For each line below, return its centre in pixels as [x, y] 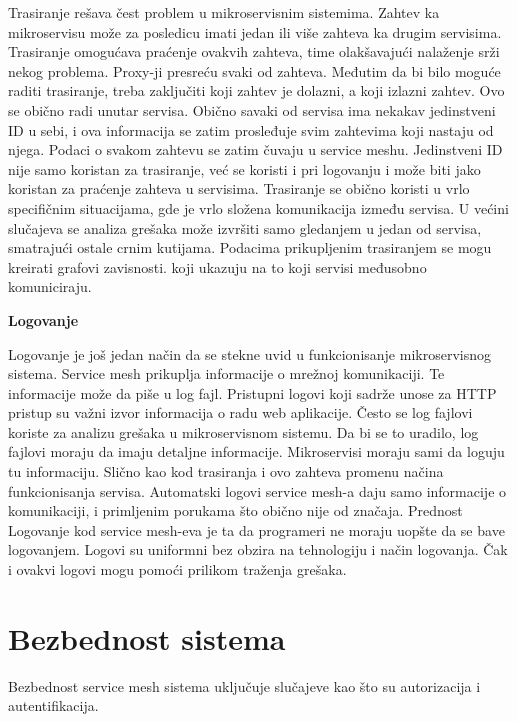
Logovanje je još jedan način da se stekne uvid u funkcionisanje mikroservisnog [249, 353]
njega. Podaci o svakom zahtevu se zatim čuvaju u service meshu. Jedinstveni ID [255, 149]
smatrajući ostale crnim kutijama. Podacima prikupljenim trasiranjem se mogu [250, 247]
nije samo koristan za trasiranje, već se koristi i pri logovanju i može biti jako [244, 168]
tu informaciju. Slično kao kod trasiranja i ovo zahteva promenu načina [226, 471]
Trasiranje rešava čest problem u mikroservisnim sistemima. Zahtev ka [224, 12]
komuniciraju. [50, 286]
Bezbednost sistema [147, 637]
